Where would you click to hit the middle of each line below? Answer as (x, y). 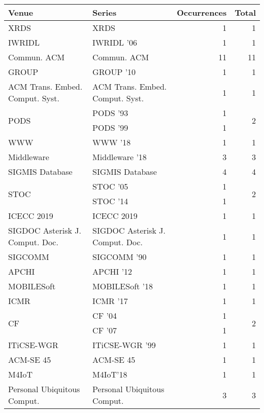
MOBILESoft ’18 (123, 286)
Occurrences (202, 12)
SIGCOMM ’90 (120, 257)
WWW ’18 (112, 142)
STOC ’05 (110, 186)
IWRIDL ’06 (115, 42)
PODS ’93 (110, 113)
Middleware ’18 (120, 157)
